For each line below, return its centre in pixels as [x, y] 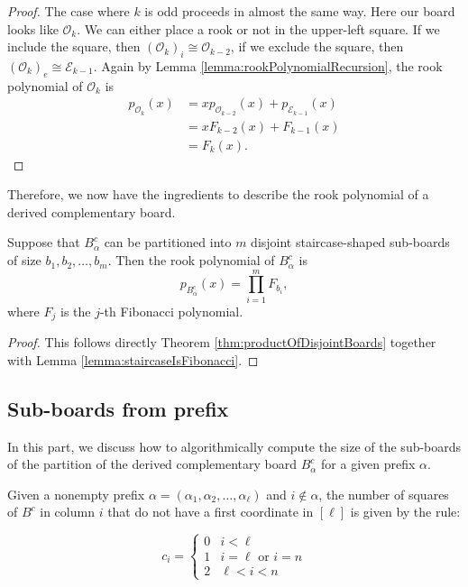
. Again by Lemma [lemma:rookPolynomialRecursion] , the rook [268, 65]
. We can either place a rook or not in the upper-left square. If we [258, 28]
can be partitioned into [168, 242]
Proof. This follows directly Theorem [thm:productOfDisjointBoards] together [222, 342]
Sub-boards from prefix [118, 408]
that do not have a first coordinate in [211, 512]
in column [67, 512]
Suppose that [44, 242]
